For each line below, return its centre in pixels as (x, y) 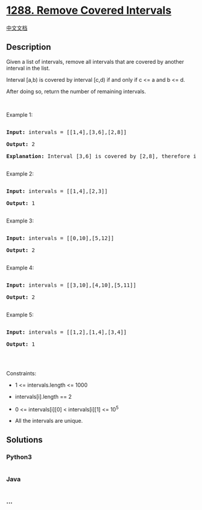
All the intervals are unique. (49, 421)
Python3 (19, 456)
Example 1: (20, 114)
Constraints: (21, 373)
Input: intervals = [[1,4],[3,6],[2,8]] (67, 132)
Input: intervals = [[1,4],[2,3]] (57, 191)
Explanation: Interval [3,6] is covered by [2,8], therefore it (103, 156)
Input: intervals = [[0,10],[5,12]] (60, 238)
